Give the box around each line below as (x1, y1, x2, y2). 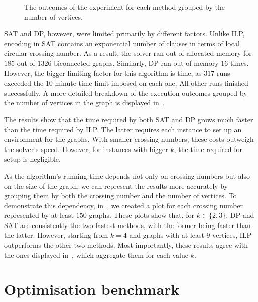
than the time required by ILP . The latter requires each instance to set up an (4, 124, 242, 134)
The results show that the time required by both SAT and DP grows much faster (4, 114, 253, 124)
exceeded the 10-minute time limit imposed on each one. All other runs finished (4, 78, 248, 88)
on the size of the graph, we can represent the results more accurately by (4, 180, 228, 191)
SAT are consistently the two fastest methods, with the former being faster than (4, 219, 251, 230)
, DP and (226, 210, 254, 220)
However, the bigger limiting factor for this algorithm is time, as (4, 67, 202, 78)
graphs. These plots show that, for (89, 210, 194, 220)
